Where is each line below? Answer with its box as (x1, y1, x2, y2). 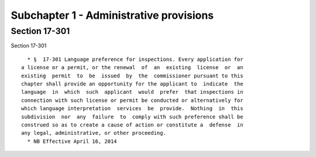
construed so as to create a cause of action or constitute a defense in (21, 121, 243, 128)
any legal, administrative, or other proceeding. (21, 129, 167, 136)
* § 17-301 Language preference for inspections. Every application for (27, 56, 243, 63)
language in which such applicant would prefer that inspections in (21, 88, 243, 95)
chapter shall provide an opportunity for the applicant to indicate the (21, 80, 243, 87)
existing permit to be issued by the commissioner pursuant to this (21, 72, 243, 79)
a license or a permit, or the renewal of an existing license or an (21, 64, 243, 71)
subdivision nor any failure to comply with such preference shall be (21, 113, 243, 120)
